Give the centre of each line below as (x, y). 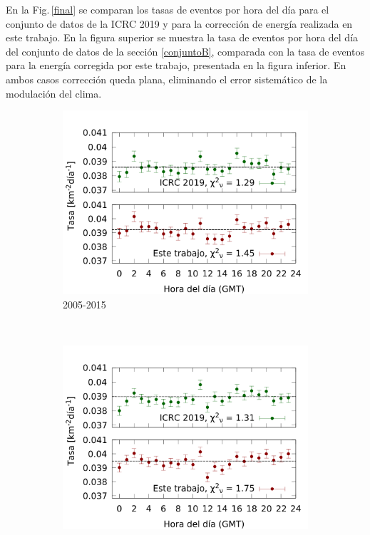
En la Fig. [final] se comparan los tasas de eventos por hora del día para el (168, 9)
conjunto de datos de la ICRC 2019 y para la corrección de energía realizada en (179, 23)
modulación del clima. (54, 93)
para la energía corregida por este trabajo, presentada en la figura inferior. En (176, 65)
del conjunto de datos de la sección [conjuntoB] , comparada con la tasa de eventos (185, 51)
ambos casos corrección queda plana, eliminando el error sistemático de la (167, 79)
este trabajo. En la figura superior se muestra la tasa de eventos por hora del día (182, 37)
